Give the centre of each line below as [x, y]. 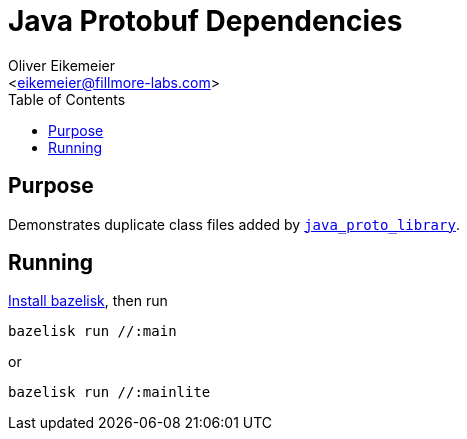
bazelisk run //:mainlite [109, 392]
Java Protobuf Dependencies [205, 21]
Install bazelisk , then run [88, 301]
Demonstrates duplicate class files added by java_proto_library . [234, 224]
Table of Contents [67, 99]
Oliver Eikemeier [62, 65]
